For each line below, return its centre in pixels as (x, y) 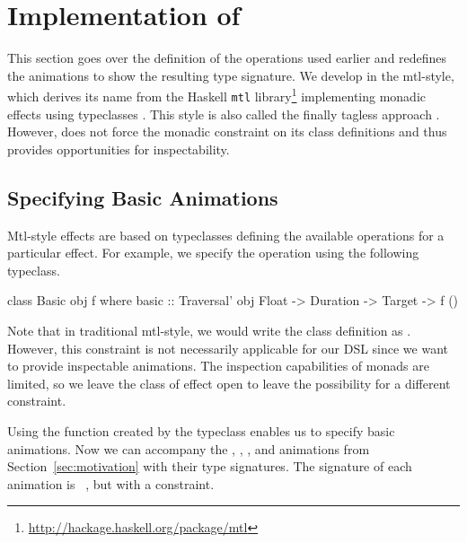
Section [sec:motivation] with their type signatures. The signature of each (210, 466)
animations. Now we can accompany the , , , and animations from (189, 448)
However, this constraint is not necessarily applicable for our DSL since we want (228, 348)
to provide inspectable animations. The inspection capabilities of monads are (218, 366)
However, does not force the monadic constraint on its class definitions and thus (227, 131)
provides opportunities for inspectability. (119, 149)
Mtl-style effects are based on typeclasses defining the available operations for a (226, 235)
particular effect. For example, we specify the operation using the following (213, 253)
